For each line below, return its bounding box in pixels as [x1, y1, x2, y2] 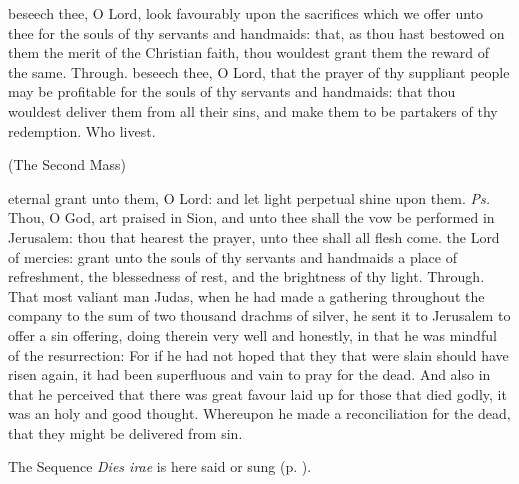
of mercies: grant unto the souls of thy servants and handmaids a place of [8, 246, 457, 267]
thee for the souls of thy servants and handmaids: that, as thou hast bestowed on [8, 22, 505, 43]
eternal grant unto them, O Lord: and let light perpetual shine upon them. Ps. [8, 187, 491, 208]
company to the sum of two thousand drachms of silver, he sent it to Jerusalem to [8, 305, 511, 326]
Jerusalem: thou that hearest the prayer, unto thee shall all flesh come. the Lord [8, 226, 500, 247]
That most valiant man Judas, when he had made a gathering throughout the [8, 285, 485, 306]
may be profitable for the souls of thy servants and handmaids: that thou [8, 81, 456, 102]
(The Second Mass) [8, 154, 126, 175]
